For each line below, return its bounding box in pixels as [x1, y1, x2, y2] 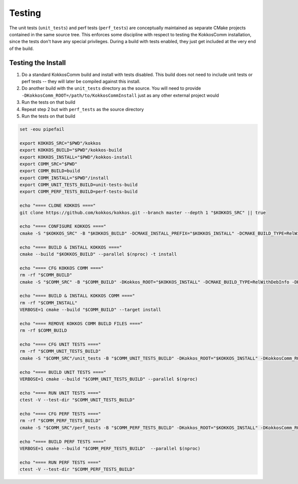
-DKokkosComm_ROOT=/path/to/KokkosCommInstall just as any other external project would [21, 92, 220, 98]
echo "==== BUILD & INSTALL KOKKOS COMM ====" [19, 293, 135, 299]
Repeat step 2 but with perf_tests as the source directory [21, 106, 144, 112]
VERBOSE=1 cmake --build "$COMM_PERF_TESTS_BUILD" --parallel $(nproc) [19, 445, 201, 451]
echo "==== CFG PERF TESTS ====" [19, 411, 101, 417]
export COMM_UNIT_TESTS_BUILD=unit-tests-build [19, 182, 138, 188]
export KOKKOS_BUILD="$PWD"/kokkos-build [19, 147, 122, 153]
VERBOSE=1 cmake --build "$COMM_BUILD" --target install [19, 307, 161, 312]
